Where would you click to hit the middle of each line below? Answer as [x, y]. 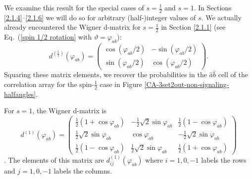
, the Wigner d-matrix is [69, 111]
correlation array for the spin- [49, 84]
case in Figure [121, 84]
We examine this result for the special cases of [74, 7]
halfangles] [20, 94]
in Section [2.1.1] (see [193, 27]
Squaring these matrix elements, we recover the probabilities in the [105, 74]
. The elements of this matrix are [54, 160]
